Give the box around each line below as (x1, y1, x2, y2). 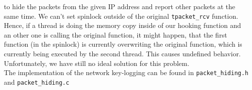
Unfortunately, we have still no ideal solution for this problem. (4, 58, 189, 68)
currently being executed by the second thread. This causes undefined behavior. (4, 49, 241, 59)
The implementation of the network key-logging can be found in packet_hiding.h (4, 67, 249, 77)
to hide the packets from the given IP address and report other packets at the (4, 1, 235, 11)
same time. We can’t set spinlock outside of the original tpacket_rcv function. (4, 11, 238, 21)
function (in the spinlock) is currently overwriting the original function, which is (4, 39, 242, 49)
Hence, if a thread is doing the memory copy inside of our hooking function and (4, 20, 241, 30)
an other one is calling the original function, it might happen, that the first (4, 29, 227, 39)
